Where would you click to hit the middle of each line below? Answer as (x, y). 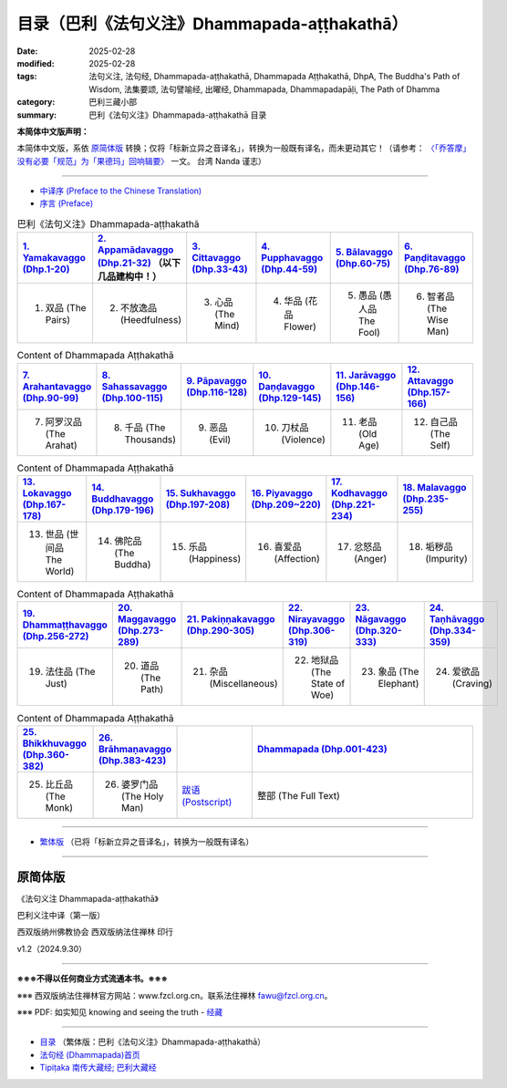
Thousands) (150, 440)
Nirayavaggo (316, 619)
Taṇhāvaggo (457, 619)
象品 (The (398, 672)
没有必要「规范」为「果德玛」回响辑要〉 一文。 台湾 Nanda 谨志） (141, 161)
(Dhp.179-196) (123, 510)
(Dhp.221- (353, 504)
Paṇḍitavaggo (435, 258)
